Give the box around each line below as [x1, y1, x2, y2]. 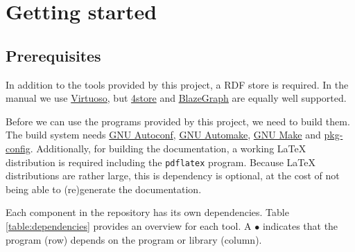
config [6, 141, 31, 155]
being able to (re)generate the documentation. [6, 181, 202, 196]
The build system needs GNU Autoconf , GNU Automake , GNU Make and [6, 127, 321, 142]
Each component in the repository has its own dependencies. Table [6, 205, 289, 219]
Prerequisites [6, 44, 101, 66]
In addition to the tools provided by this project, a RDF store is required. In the [6, 77, 349, 91]
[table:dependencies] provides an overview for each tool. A [6, 218, 252, 233]
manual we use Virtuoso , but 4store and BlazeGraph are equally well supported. [6, 91, 347, 105]
